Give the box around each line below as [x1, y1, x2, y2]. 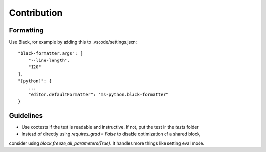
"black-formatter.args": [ [18, 51, 83, 56]
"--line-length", [28, 57, 70, 63]
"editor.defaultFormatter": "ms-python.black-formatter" [28, 91, 168, 97]
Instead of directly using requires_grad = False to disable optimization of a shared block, [21, 131, 201, 137]
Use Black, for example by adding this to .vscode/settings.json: [9, 39, 137, 45]
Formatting [9, 26, 44, 34]
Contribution [9, 7, 63, 18]
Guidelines [9, 111, 43, 120]
